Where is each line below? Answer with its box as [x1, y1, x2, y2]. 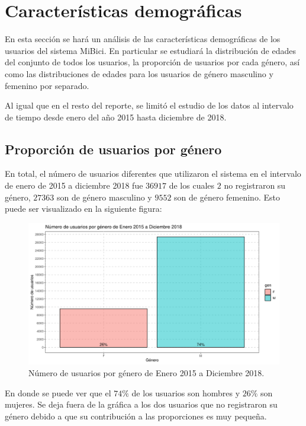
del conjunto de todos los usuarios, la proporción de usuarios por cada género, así [5, 56, 300, 68]
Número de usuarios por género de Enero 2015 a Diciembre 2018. [28, 366, 265, 379]
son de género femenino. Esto [174, 190, 280, 203]
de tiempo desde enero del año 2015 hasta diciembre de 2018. [5, 110, 227, 123]
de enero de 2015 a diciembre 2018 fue [5, 179, 143, 192]
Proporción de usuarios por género [5, 139, 222, 158]
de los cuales [169, 179, 215, 192]
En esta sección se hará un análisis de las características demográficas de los [5, 33, 281, 45]
